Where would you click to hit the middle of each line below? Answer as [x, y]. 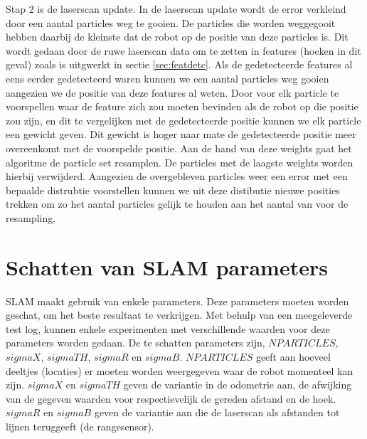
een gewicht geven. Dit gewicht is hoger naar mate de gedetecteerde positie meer [181, 134]
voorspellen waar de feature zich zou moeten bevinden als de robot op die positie [182, 106]
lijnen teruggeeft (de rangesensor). [80, 426]
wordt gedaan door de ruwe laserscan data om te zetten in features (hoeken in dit [183, 50]
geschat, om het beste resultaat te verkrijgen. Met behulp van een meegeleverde [179, 315]
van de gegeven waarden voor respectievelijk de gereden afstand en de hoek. [171, 398]
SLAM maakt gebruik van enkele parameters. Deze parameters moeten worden [177, 301]
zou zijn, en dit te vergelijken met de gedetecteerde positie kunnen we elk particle [183, 120]
